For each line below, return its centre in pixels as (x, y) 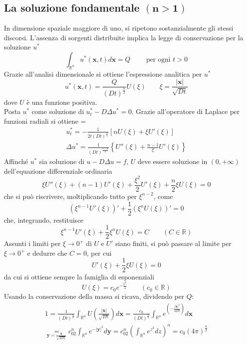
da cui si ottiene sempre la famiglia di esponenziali (79, 276)
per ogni (158, 59)
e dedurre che (47, 253)
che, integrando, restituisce (44, 220)
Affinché (16, 161)
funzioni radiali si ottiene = (45, 121)
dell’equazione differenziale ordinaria (58, 171)
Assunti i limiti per (32, 243)
